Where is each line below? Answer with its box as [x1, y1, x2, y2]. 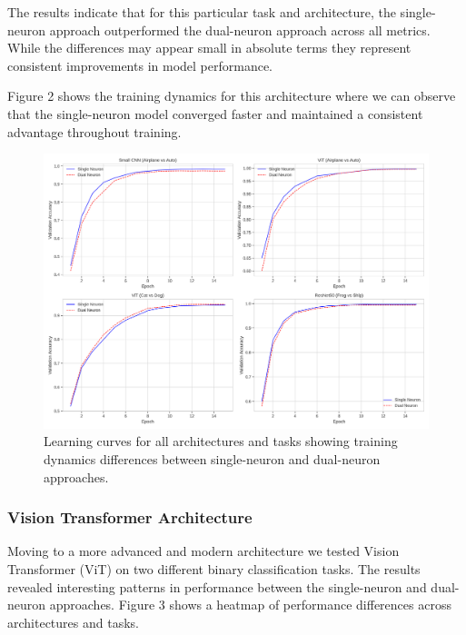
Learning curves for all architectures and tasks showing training [44, 432, 398, 451]
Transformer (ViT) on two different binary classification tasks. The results [7, 560, 421, 579]
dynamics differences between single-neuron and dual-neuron [44, 450, 381, 469]
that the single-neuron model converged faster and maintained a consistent [7, 104, 423, 123]
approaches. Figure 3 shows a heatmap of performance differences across [49, 595, 451, 614]
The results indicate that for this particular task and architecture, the [7, 3, 396, 21]
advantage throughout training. [7, 122, 182, 141]
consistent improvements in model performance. [7, 55, 273, 74]
